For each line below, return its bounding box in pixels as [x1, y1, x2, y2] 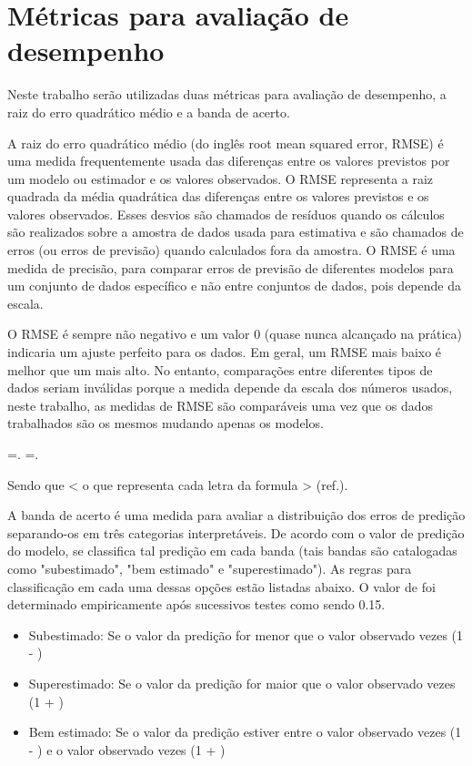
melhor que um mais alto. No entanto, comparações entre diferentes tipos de [7, 360, 433, 379]
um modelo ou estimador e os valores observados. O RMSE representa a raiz [7, 169, 434, 188]
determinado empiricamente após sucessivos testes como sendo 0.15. [7, 595, 386, 614]
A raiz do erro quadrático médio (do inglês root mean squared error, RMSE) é [7, 133, 444, 152]
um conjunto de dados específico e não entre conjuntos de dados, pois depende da [7, 276, 461, 295]
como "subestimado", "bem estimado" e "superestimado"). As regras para [7, 558, 412, 577]
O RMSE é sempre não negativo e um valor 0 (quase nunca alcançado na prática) [7, 324, 462, 343]
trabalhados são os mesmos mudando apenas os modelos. [7, 414, 324, 433]
